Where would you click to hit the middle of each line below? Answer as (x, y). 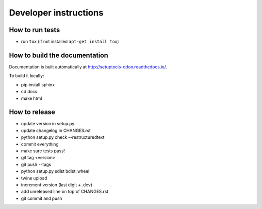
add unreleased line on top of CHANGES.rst (65, 192)
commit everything (40, 144)
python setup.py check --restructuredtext (63, 137)
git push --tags (36, 164)
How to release (32, 112)
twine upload (34, 178)
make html (32, 98)
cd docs (29, 92)
